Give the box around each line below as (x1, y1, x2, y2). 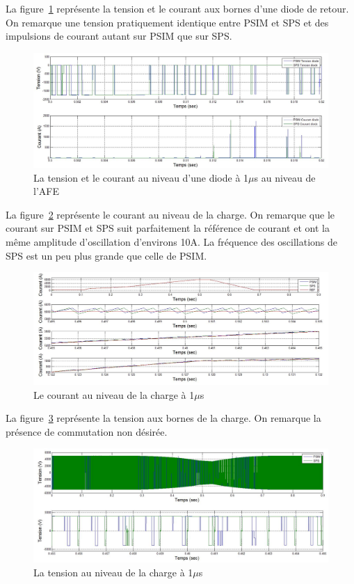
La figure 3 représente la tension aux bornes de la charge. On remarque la (6, 411, 321, 425)
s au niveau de (254, 170, 316, 184)
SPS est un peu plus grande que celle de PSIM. (6, 248, 207, 262)
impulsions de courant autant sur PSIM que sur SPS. (6, 29, 232, 43)
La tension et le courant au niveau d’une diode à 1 (33, 170, 249, 184)
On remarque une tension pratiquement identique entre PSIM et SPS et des (6, 15, 329, 29)
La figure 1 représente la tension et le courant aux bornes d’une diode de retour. (6, 1, 349, 15)
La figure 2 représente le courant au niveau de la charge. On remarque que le (6, 207, 335, 221)
